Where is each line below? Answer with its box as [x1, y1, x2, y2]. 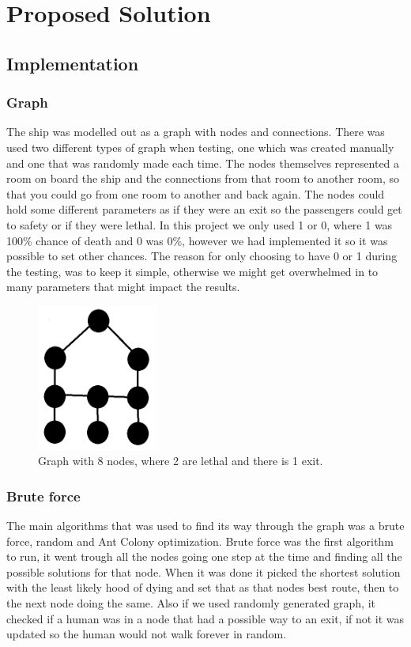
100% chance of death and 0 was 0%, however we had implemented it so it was [6, 232, 388, 248]
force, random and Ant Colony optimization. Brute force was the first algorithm [6, 532, 394, 549]
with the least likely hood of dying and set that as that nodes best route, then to [6, 579, 399, 596]
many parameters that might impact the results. [6, 278, 240, 295]
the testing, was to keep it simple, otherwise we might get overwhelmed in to [6, 263, 379, 279]
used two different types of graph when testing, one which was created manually [6, 138, 394, 155]
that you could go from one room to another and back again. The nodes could [6, 185, 385, 202]
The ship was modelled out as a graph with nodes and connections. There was [6, 123, 385, 140]
